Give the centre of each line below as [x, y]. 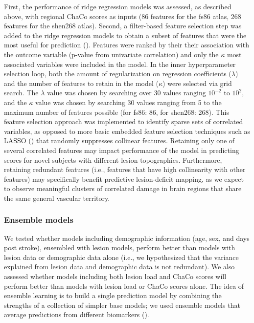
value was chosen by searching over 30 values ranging [126, 93]
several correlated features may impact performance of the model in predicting [122, 150]
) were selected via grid [197, 83]
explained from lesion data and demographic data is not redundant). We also [119, 267]
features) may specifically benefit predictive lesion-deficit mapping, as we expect [124, 179]
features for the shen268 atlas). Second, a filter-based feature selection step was [123, 26]
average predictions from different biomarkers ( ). [77, 314]
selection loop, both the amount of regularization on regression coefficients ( [118, 74]
